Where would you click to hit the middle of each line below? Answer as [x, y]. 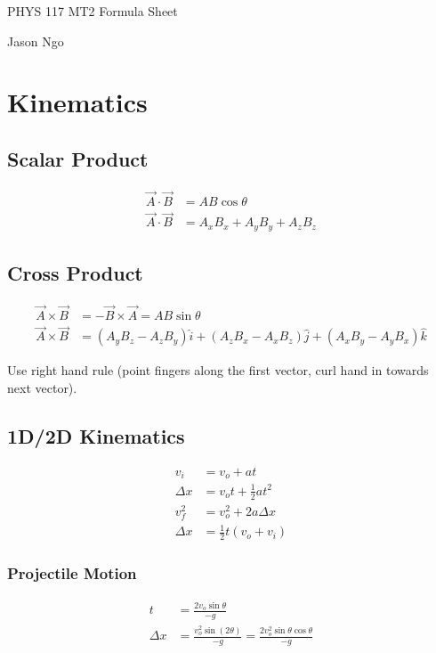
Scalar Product [78, 158]
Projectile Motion [72, 573]
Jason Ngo [36, 41]
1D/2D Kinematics [96, 436]
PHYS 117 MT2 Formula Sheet [93, 11]
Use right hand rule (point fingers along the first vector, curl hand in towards [218, 370]
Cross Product [75, 273]
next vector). [42, 388]
